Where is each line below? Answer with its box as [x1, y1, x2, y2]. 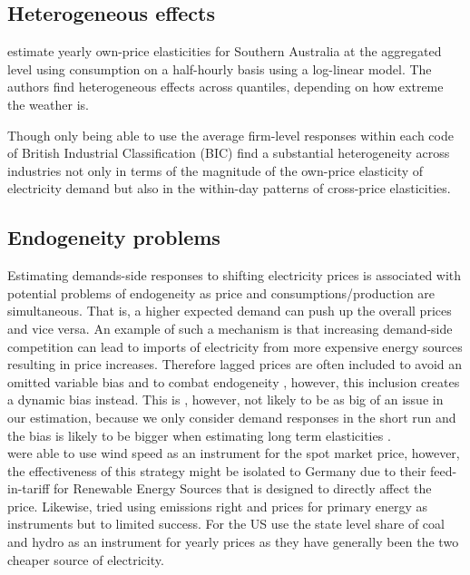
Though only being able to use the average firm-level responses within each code [7, 125, 454, 144]
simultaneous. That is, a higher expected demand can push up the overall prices [7, 301, 452, 320]
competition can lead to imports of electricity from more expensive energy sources [7, 336, 463, 356]
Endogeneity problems [7, 223, 220, 251]
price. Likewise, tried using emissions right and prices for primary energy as [7, 496, 428, 515]
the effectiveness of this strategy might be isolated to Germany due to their [7, 461, 426, 480]
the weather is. [7, 94, 89, 113]
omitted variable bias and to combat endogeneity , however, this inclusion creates [7, 372, 460, 391]
